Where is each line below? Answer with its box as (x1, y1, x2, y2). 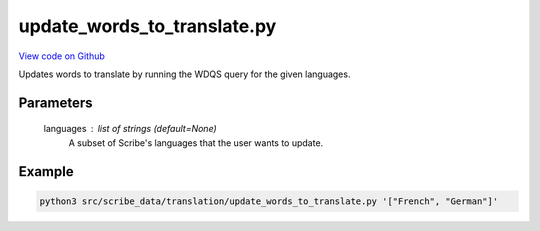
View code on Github (18, 50, 105, 62)
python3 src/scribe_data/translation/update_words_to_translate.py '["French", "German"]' (39, 195, 499, 207)
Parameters (18, 94, 93, 111)
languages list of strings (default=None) (43, 123, 217, 135)
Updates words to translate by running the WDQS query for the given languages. (18, 68, 351, 80)
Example (18, 163, 74, 180)
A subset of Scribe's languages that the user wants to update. (68, 136, 324, 149)
